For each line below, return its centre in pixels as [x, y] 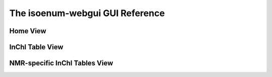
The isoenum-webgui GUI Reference [87, 13]
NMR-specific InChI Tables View [61, 63]
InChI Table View [36, 47]
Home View [28, 31]
